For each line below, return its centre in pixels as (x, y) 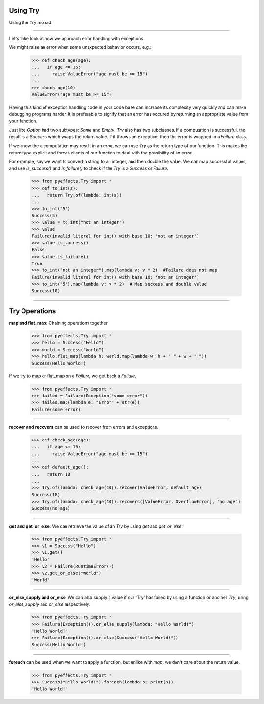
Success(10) (46, 291)
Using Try (24, 11)
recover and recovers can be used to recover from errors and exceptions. (84, 427)
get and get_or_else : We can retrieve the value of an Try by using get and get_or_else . (96, 526)
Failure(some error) (56, 409)
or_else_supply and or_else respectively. (50, 604)
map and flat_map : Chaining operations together (58, 323)
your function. (23, 121)
